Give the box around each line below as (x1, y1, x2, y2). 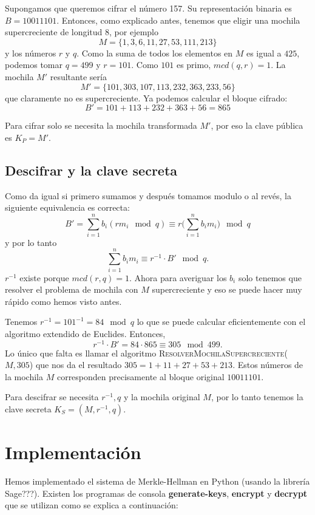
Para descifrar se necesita (5, 391, 99, 403)
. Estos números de (232, 358, 303, 371)
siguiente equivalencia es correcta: (5, 201, 130, 214)
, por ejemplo (109, 26, 158, 38)
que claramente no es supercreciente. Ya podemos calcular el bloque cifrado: (5, 91, 288, 104)
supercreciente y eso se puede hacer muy (152, 283, 302, 296)
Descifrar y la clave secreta (5, 160, 178, 179)
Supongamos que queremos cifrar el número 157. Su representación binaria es (5, 2, 292, 14)
